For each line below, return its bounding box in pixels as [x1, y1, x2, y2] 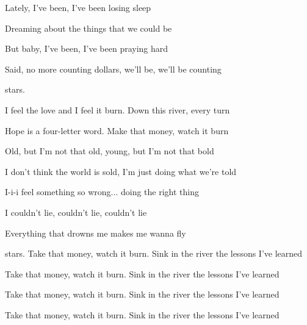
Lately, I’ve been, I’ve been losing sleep [5, 1, 151, 13]
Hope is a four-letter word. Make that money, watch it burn [5, 124, 229, 137]
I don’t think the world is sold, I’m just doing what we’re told [5, 165, 237, 177]
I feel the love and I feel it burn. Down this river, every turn [5, 103, 230, 116]
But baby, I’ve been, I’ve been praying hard [5, 42, 168, 55]
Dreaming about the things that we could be [5, 21, 172, 34]
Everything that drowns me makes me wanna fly [5, 226, 186, 239]
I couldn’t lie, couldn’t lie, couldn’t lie [5, 205, 147, 218]
